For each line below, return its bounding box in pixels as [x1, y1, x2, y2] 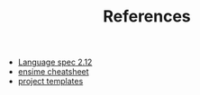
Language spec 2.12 [17, 56, 93, 68]
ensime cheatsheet [17, 66, 89, 77]
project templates [17, 76, 84, 87]
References [103, 6, 191, 27]
